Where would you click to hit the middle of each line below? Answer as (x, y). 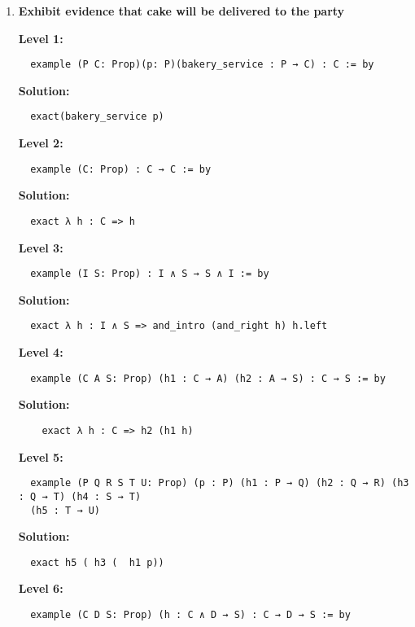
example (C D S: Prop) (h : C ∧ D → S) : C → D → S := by (190, 615)
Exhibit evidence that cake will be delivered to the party (181, 11)
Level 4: (41, 352)
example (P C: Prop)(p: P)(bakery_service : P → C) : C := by (202, 65)
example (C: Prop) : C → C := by (121, 169)
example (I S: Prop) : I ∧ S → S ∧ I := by (150, 274)
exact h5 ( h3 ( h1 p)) (97, 562)
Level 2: (41, 143)
